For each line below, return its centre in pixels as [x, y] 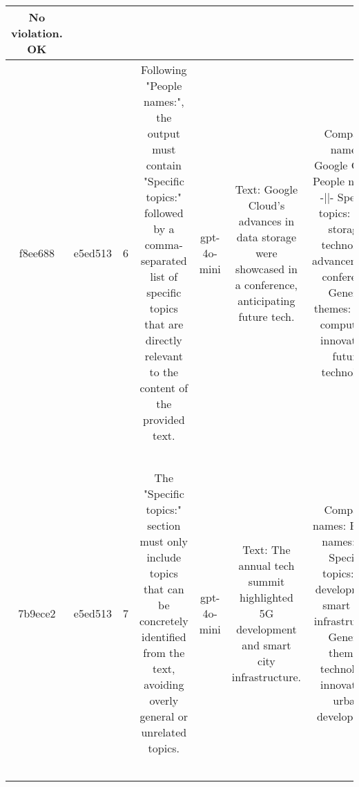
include [164, 557]
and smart [266, 645]
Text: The [266, 549]
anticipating [266, 300]
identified [164, 637]
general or [164, 716]
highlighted [266, 597]
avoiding [164, 684]
